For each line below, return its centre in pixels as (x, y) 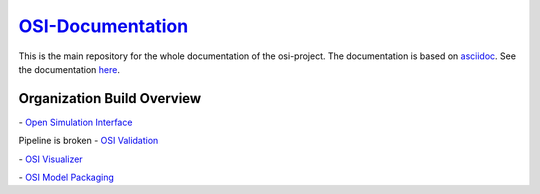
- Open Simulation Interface (75, 122)
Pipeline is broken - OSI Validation (88, 141)
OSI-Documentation (103, 26)
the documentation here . (69, 69)
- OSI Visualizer (51, 159)
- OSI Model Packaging (66, 177)
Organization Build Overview (110, 98)
